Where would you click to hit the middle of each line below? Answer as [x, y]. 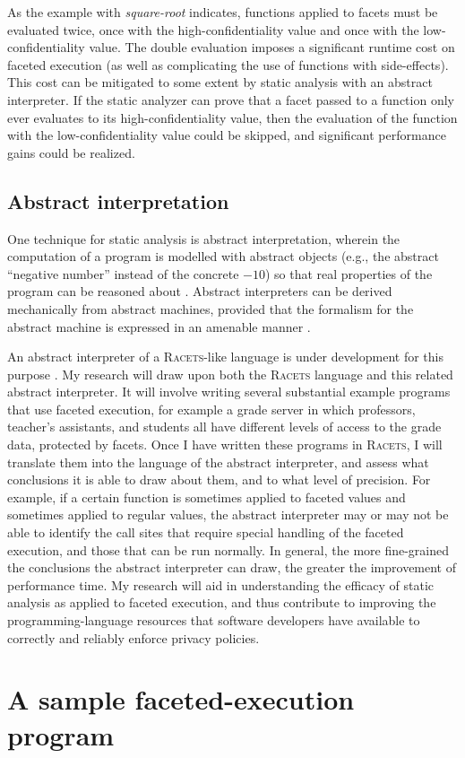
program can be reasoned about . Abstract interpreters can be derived [200, 291]
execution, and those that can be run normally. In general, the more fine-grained [228, 549]
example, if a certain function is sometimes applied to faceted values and [207, 497]
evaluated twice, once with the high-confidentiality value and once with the [213, 29]
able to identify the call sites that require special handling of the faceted [206, 532]
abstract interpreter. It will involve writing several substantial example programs [229, 392]
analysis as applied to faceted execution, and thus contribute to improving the [222, 602]
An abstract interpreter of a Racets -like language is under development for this [225, 357]
